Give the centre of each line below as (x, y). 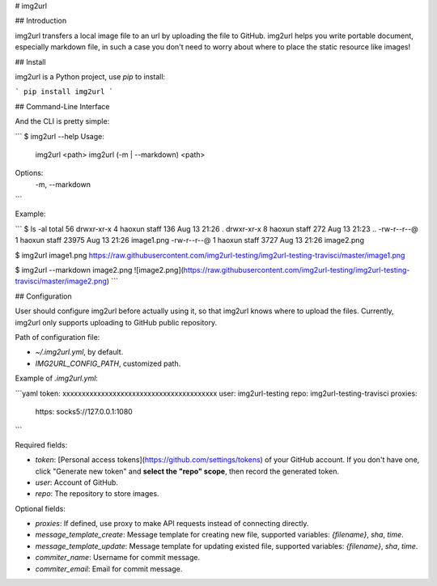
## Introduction (41, 21)
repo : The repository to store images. (97, 494)
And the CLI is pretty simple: (62, 121)
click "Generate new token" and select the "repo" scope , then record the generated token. (187, 471)
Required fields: (41, 444)
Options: (29, 173)
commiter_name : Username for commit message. (118, 558)
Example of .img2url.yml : (57, 378)
